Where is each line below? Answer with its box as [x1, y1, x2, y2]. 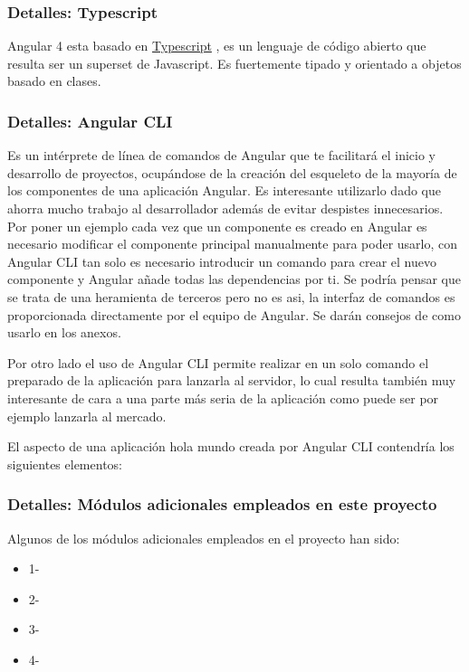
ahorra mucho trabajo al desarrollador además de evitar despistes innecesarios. [7, 199, 444, 217]
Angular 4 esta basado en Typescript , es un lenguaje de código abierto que [7, 36, 426, 55]
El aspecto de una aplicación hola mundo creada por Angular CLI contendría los [7, 437, 455, 456]
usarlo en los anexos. [7, 323, 121, 342]
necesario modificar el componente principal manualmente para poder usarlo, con [7, 234, 458, 253]
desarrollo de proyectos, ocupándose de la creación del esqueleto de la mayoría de [7, 163, 457, 182]
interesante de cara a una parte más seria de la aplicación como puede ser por [7, 388, 439, 407]
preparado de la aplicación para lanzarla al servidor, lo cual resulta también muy [7, 371, 456, 390]
